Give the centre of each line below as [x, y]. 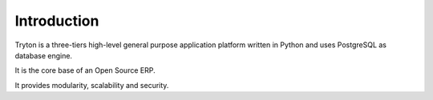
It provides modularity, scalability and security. [92, 85]
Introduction [57, 21]
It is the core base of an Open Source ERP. [85, 70]
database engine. [43, 55]
